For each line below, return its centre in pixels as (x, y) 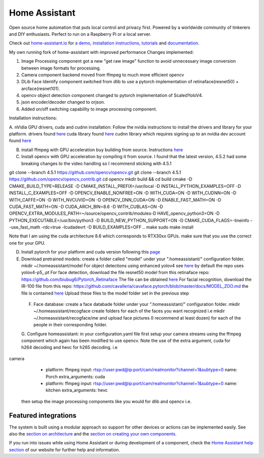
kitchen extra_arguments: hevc (77, 390)
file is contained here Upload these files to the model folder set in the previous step (105, 293)
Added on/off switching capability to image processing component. (89, 109)
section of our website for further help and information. (65, 450)
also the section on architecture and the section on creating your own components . (93, 434)
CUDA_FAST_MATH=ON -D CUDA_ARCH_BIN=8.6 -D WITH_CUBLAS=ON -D (86, 206)
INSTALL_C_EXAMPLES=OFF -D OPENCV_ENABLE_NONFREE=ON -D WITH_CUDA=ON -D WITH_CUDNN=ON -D (123, 193)
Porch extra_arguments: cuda (75, 376)
